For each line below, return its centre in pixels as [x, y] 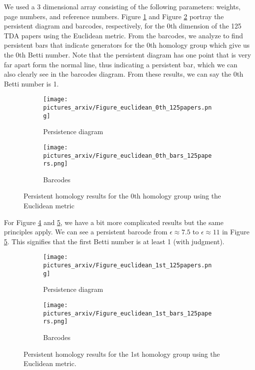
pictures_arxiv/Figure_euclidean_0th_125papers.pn [127, 108]
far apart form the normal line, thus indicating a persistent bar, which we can [121, 64]
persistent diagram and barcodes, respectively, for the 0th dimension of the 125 [123, 26]
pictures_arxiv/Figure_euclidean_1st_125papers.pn [127, 266]
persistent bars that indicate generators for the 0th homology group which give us [127, 45]
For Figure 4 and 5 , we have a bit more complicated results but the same [114, 222]
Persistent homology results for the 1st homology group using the [122, 354]
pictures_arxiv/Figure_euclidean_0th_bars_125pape [127, 156]
